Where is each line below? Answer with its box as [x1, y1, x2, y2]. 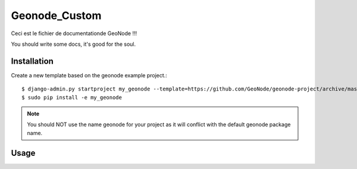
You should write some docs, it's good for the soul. [11, 40, 136, 48]
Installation [11, 56, 54, 66]
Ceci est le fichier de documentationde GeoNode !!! [11, 30, 137, 37]
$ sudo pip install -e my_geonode [21, 94, 122, 101]
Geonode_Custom [11, 9, 102, 22]
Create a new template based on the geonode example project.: [11, 71, 168, 79]
